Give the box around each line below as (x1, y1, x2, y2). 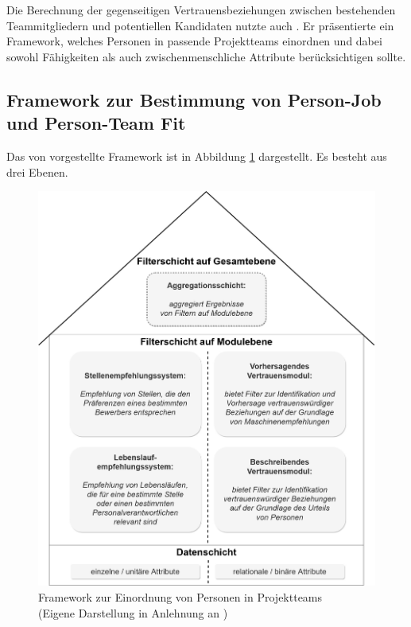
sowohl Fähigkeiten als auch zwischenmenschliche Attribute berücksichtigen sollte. (6, 48, 406, 64)
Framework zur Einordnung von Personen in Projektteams (38, 588, 323, 605)
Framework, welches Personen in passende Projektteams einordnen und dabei (6, 33, 382, 49)
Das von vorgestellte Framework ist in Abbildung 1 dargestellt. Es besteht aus (6, 147, 387, 164)
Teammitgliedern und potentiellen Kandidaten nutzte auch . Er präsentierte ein (6, 17, 394, 33)
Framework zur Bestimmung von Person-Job (6, 87, 382, 111)
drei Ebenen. (6, 163, 68, 180)
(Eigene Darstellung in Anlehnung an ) (38, 604, 228, 621)
